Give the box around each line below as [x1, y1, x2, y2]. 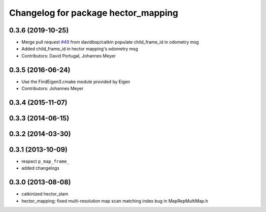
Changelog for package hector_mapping [9, 7, 178, 18]
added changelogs [21, 165, 60, 171]
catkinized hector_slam [21, 191, 68, 197]
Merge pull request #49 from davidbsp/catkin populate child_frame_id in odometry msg [21, 39, 199, 45]
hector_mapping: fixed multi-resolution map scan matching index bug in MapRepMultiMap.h [21, 198, 208, 204]
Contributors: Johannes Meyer [21, 86, 84, 91]
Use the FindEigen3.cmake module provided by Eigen [21, 79, 131, 85]
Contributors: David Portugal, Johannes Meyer [21, 53, 116, 59]
